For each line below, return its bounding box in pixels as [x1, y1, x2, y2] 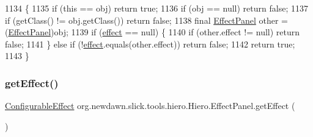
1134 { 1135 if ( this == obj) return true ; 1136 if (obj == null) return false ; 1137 [5, 2, 308, 14]
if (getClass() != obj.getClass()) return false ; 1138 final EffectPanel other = [5, 13, 288, 26]
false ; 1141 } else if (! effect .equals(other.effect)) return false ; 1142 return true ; [5, 37, 295, 50]
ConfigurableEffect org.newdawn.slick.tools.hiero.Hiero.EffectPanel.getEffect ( [5, 99, 295, 112]
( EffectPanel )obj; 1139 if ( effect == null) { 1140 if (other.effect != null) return [5, 26, 300, 38]
